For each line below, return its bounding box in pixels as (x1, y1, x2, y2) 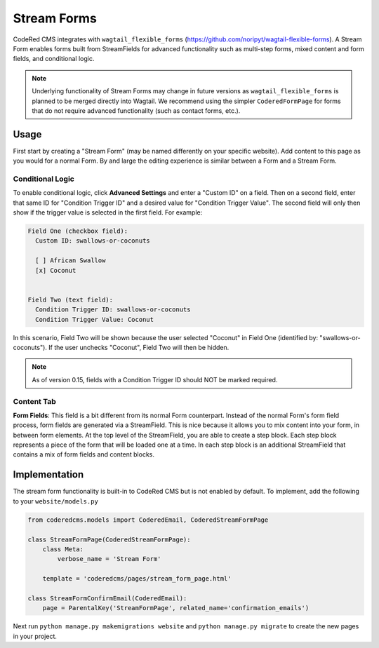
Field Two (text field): (27, 295, 114, 304)
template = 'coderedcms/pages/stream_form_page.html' (42, 575, 232, 583)
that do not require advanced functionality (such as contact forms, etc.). (32, 106, 241, 115)
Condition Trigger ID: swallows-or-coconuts (35, 306, 191, 313)
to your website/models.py (13, 497, 98, 505)
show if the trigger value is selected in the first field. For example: (13, 208, 203, 217)
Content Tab (13, 396, 56, 406)
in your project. (13, 632, 58, 640)
